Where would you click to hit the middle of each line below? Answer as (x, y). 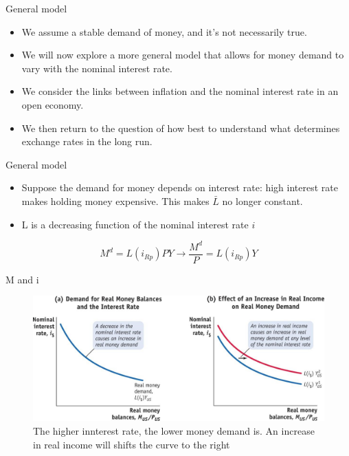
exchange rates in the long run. (87, 141)
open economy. (53, 104)
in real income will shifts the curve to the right (132, 444)
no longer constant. (262, 200)
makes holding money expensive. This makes (115, 200)
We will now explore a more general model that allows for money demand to (183, 55)
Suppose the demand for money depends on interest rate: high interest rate (180, 187)
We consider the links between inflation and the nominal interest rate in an (180, 91)
